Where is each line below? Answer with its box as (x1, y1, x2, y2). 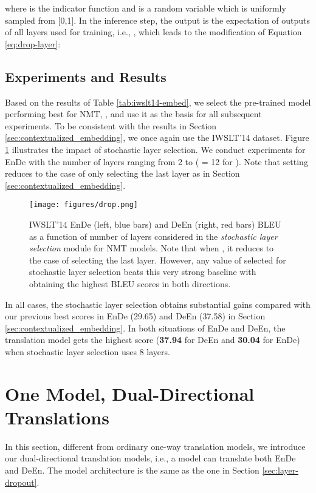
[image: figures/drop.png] (29, 200, 138, 209)
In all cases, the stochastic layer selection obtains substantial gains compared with (5, 297, 311, 310)
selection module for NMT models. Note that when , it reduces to (29, 242, 274, 254)
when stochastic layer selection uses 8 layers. (5, 345, 170, 358)
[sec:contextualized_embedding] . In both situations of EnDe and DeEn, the (5, 321, 286, 334)
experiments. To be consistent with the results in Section (5, 119, 217, 132)
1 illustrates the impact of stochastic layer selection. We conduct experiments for (5, 143, 306, 155)
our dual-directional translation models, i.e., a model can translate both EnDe (5, 452, 296, 464)
